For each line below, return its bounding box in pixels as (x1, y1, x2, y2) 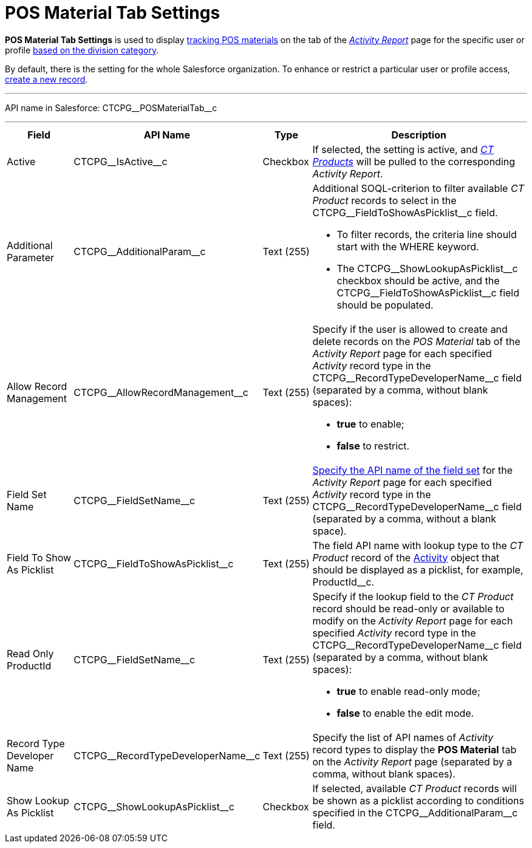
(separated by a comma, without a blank (312, 512, 496, 525)
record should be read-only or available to (312, 602, 505, 615)
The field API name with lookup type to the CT (312, 539, 523, 552)
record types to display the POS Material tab (312, 743, 517, 756)
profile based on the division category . (5, 44, 159, 55)
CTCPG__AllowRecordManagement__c (73, 386, 248, 398)
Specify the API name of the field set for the (312, 463, 513, 476)
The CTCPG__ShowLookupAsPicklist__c (336, 262, 518, 275)
